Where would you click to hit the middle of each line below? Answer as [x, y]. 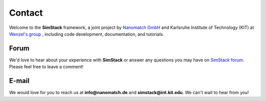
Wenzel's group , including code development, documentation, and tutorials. [87, 34]
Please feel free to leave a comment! [46, 67]
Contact [26, 13]
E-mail [19, 81]
